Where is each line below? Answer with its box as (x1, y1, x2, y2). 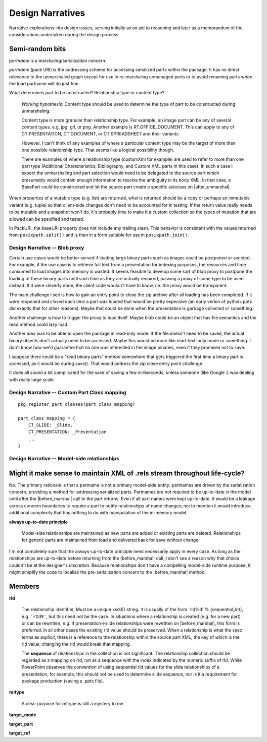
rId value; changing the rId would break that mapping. (21, 641, 131, 647)
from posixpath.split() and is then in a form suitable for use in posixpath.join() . (9, 232, 189, 238)
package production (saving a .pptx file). (21, 678, 104, 684)
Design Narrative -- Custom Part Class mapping (9, 389, 127, 396)
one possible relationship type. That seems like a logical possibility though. (21, 147, 175, 153)
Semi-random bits (9, 45, 66, 53)
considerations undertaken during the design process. (9, 31, 120, 37)
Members (9, 582, 40, 590)
